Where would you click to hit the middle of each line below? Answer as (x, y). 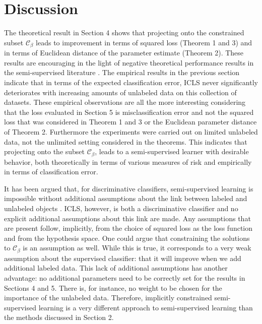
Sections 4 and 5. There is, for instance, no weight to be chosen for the (113, 287)
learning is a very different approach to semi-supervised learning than (146, 307)
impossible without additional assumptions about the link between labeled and (126, 198)
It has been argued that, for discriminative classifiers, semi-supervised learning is (129, 188)
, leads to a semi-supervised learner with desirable (172, 151)
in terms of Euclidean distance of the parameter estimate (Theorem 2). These (124, 53)
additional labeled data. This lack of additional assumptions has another (116, 268)
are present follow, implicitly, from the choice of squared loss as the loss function (128, 228)
